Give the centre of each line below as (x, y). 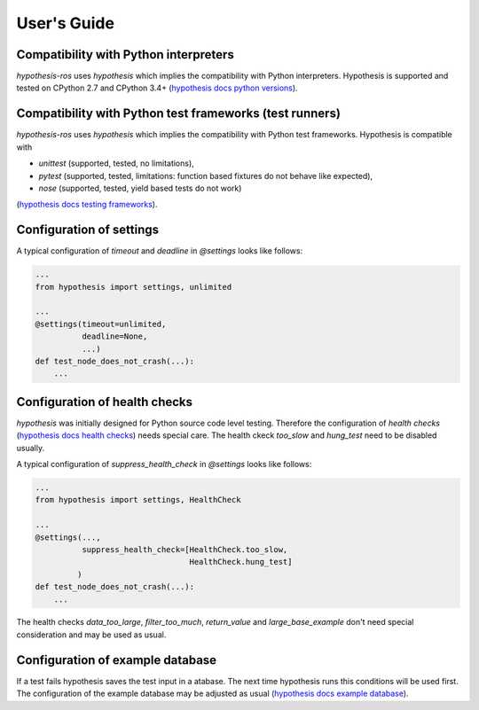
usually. (30, 448)
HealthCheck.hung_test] (241, 562)
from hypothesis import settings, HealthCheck (138, 500)
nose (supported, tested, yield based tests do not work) (140, 188)
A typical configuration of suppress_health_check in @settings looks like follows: (164, 464)
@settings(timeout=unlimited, (101, 324)
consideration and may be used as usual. (91, 635)
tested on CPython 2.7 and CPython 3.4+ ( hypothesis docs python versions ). (157, 88)
